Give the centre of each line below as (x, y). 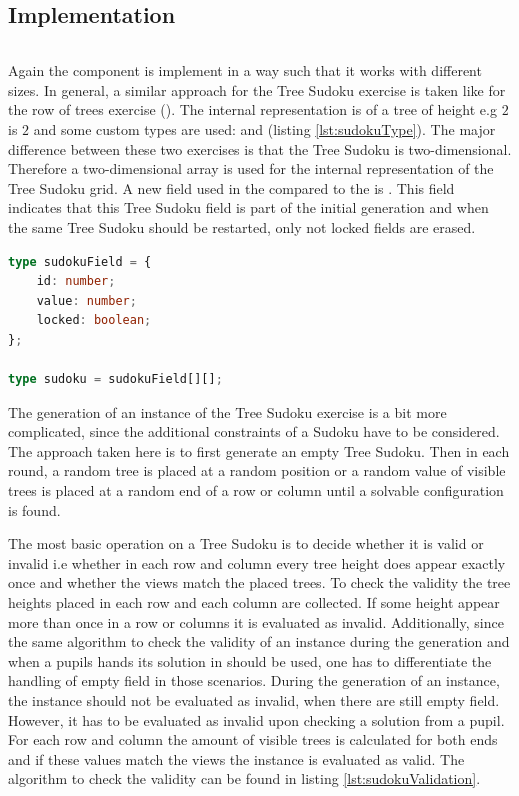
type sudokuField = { (80, 261)
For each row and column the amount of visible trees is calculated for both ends (253, 739)
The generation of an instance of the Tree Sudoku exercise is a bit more (227, 411)
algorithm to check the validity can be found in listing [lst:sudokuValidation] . (244, 778)
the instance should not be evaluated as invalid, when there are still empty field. (254, 700)
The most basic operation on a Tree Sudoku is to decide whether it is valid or (246, 543)
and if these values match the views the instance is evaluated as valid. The (236, 758)
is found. (34, 509)
